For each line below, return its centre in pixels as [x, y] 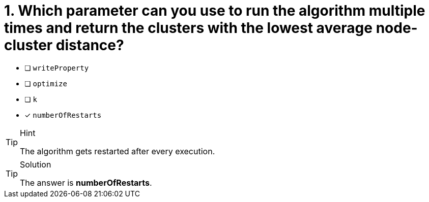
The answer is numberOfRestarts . [86, 182]
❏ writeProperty [57, 68]
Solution [36, 164]
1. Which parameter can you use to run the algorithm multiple [215, 11]
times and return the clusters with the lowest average [188, 28]
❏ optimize [46, 83]
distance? [90, 45]
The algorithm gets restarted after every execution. [118, 151]
